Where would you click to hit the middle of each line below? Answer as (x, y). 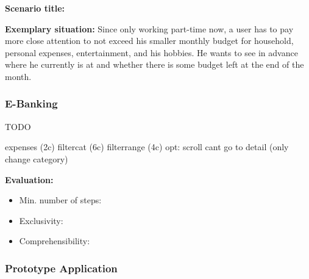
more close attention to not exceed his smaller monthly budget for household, (149, 41)
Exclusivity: (41, 220)
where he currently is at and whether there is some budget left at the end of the (154, 64)
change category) (37, 158)
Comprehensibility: (55, 241)
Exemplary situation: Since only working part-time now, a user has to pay (149, 28)
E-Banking (31, 103)
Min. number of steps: (60, 200)
